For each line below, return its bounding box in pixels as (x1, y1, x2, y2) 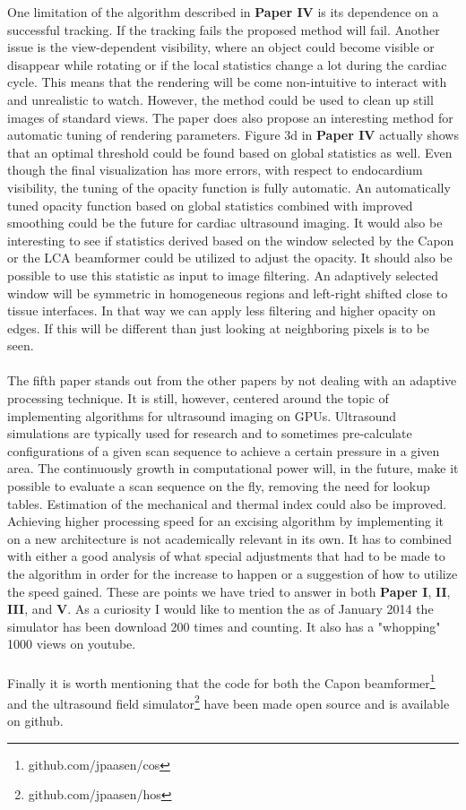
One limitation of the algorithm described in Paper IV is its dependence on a (7, 3, 439, 21)
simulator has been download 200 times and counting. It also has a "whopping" (7, 616, 441, 635)
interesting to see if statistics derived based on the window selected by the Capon (7, 230, 454, 249)
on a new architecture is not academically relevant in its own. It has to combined (7, 529, 453, 547)
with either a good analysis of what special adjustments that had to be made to (7, 547, 445, 565)
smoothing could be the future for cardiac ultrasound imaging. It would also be (7, 213, 443, 232)
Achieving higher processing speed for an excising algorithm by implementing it (7, 512, 444, 530)
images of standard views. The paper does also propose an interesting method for (7, 108, 453, 126)
